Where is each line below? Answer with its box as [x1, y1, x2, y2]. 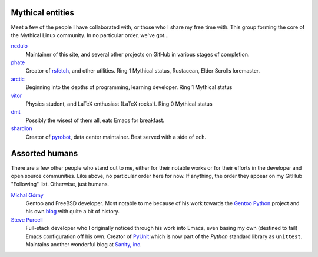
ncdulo [11, 42, 28, 50]
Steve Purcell [11, 216, 44, 223]
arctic [11, 75, 25, 83]
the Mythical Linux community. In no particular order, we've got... [11, 31, 169, 38]
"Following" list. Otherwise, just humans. [11, 180, 109, 188]
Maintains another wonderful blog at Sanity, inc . [25, 241, 142, 248]
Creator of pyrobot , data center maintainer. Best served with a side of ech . [25, 133, 207, 140]
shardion [11, 125, 32, 132]
